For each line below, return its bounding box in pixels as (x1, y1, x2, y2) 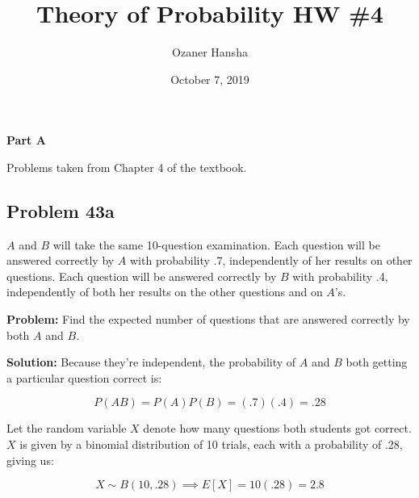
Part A (6, 132, 46, 149)
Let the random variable (6, 420, 127, 437)
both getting (346, 354, 408, 370)
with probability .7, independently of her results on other (130, 252, 413, 269)
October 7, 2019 (170, 70, 249, 87)
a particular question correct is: (6, 369, 162, 386)
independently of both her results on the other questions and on (6, 283, 323, 300)
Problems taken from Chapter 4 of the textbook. (6, 158, 247, 175)
